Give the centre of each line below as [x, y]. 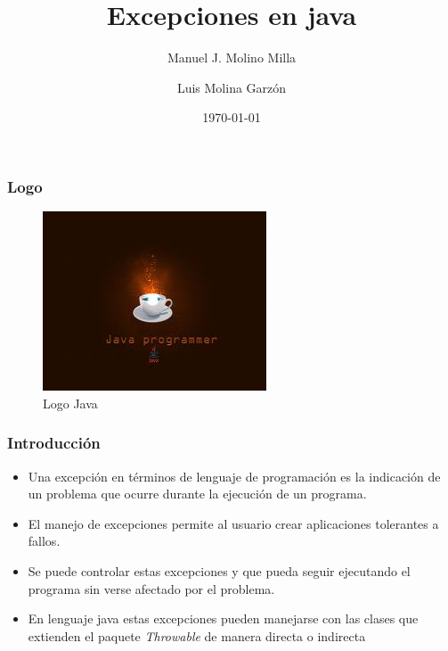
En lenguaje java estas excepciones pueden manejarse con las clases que [223, 618]
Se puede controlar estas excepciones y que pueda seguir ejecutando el [219, 570]
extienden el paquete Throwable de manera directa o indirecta [197, 635]
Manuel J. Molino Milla [232, 58]
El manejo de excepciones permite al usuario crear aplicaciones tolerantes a [233, 523]
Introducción [54, 443]
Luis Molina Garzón [232, 87]
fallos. [44, 541]
